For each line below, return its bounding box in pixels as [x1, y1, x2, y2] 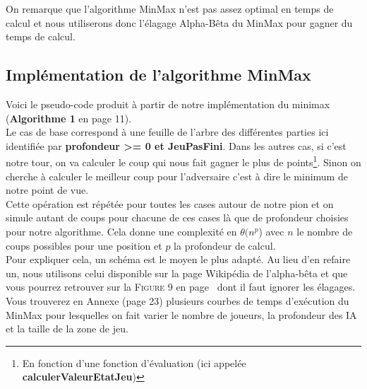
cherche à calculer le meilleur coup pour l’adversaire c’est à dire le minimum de [6, 168, 348, 183]
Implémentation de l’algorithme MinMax [6, 64, 311, 86]
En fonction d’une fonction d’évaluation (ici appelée [22, 355, 246, 370]
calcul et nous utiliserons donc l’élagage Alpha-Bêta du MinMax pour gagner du [6, 15, 353, 30]
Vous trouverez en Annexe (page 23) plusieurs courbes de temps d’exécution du [6, 293, 349, 308]
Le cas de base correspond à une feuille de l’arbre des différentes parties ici [6, 124, 329, 139]
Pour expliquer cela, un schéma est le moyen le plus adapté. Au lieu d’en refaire [6, 252, 351, 267]
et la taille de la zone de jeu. [6, 321, 128, 336]
